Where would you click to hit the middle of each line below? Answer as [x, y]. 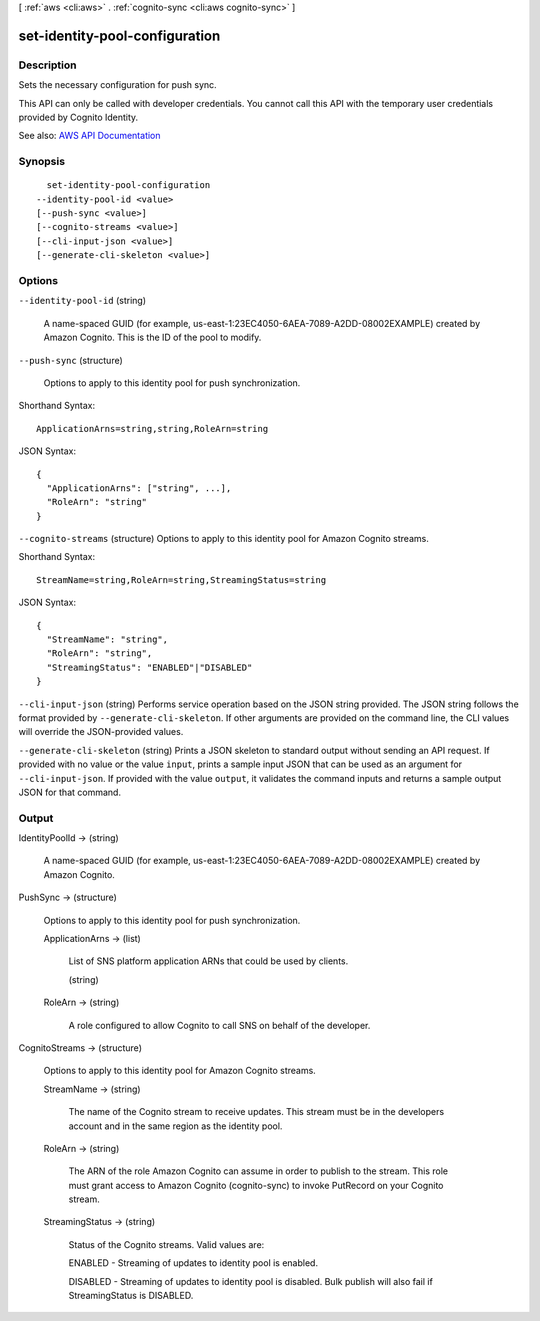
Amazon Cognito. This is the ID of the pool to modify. [152, 337]
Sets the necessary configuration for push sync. [117, 85]
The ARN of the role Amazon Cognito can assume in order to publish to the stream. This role [258, 1171]
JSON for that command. [70, 792]
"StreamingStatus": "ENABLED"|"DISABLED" [149, 667]
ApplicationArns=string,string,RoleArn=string [152, 428]
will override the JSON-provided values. [101, 732]
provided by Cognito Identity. [78, 117]
